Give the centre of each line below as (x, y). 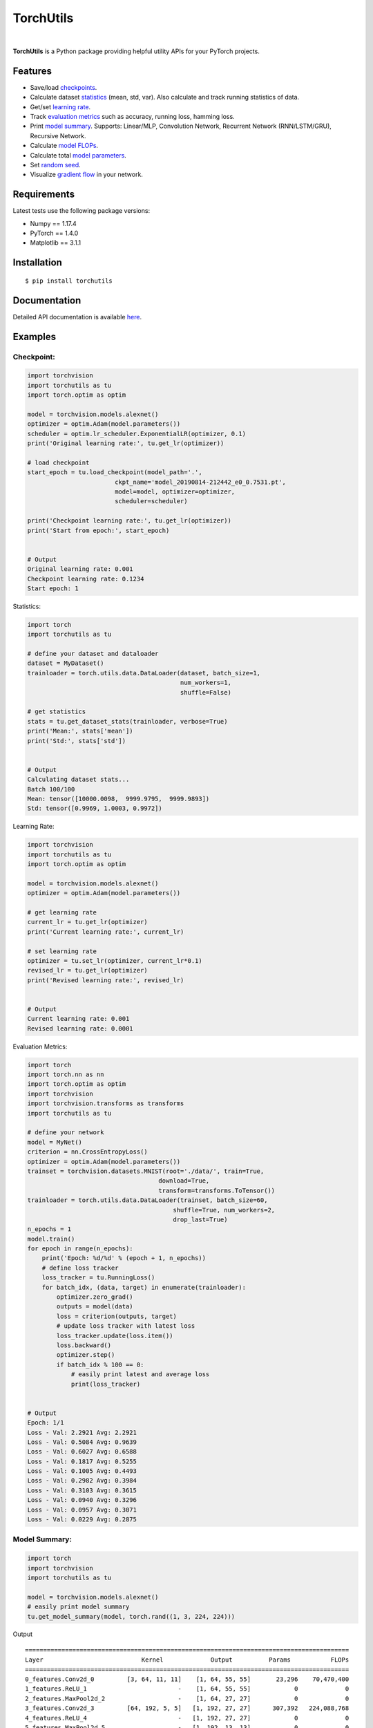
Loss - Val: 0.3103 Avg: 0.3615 (82, 1490)
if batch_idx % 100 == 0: (100, 1364)
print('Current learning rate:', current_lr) (106, 932)
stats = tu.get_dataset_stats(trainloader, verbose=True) (127, 721)
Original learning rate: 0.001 (80, 569)
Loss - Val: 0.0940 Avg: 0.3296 (82, 1500)
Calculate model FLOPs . (64, 146)
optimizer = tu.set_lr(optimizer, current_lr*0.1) (115, 960)
